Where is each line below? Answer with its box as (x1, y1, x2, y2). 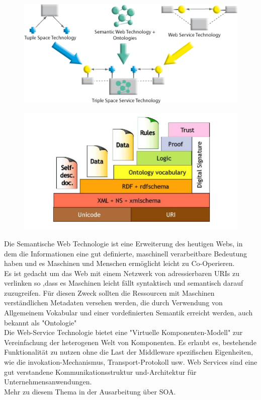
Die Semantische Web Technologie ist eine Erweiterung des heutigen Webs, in (4, 238, 243, 248)
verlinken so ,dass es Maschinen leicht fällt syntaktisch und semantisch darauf (4, 278, 243, 288)
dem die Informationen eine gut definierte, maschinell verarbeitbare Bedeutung (4, 248, 247, 258)
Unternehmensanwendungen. (4, 376, 92, 387)
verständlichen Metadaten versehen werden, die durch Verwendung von (4, 297, 223, 308)
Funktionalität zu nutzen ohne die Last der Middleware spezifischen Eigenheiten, (4, 347, 253, 357)
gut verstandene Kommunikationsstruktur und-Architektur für (4, 366, 197, 377)
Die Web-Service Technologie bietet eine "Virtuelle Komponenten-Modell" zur (4, 327, 243, 338)
